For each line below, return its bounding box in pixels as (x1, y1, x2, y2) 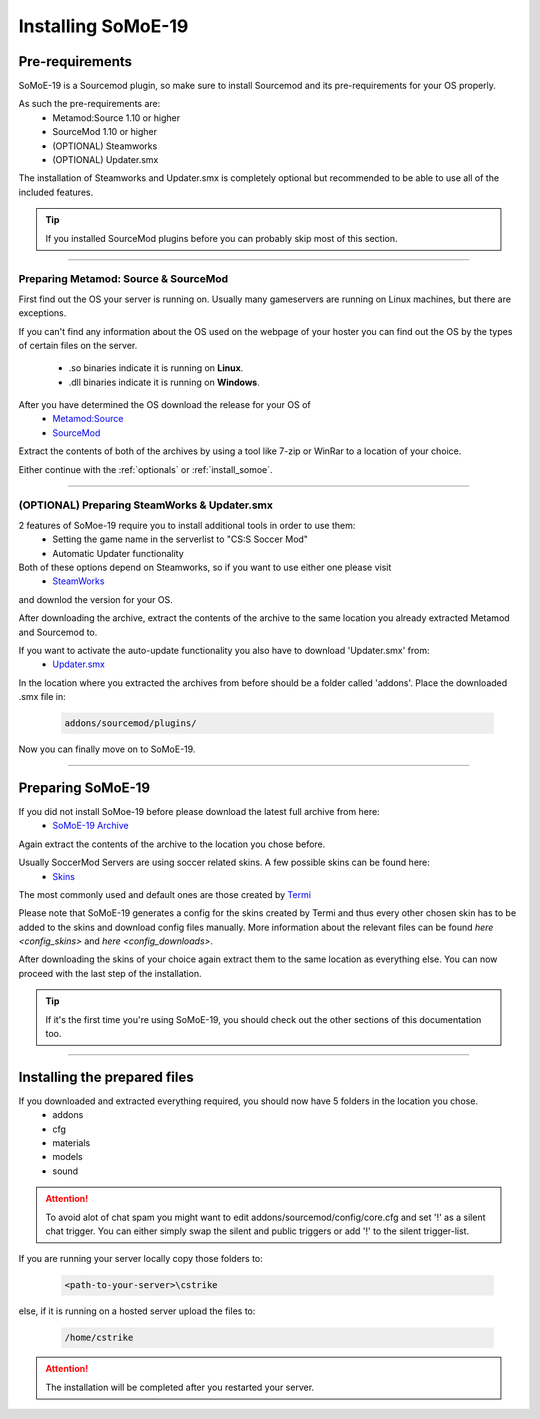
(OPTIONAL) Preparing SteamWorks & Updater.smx (18, 498, 274, 512)
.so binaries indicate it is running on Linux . (68, 362, 244, 374)
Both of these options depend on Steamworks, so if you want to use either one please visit (18, 561, 392, 573)
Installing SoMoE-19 (18, 15, 189, 37)
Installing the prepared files (18, 1068, 194, 1085)
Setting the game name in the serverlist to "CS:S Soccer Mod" (52, 533, 309, 545)
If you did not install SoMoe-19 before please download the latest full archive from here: (18, 805, 380, 817)
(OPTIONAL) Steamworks (52, 140, 158, 152)
